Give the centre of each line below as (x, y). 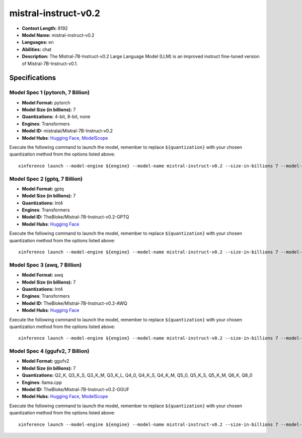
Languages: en (38, 42)
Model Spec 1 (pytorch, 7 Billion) (50, 92)
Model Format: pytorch (46, 102)
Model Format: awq (43, 275)
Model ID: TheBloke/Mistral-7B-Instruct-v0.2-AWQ (75, 303)
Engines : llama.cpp (42, 382)
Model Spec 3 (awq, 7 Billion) (46, 265)
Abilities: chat (37, 49)
